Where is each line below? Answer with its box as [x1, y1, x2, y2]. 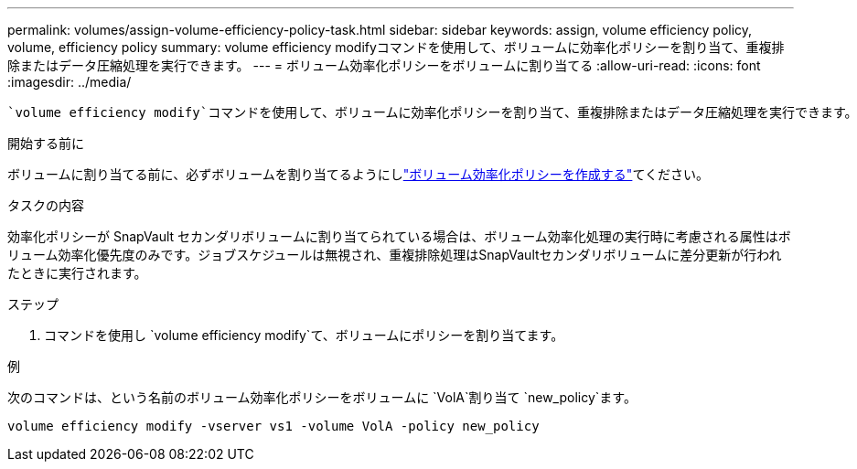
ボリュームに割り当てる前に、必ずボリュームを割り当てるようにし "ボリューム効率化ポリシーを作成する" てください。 [7, 166, 709, 182]
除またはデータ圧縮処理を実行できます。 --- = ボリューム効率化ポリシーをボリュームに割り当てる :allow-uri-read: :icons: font [7, 58, 761, 73]
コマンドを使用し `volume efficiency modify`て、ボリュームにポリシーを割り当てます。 [44, 327, 564, 343]
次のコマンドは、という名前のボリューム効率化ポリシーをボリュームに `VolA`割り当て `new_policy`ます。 [7, 389, 637, 405]
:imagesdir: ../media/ [7, 74, 132, 90]
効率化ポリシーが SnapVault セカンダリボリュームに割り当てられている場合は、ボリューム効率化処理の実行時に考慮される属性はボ [7, 229, 791, 244]
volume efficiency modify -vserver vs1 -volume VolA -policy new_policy [7, 419, 540, 433]
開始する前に [7, 135, 84, 151]
